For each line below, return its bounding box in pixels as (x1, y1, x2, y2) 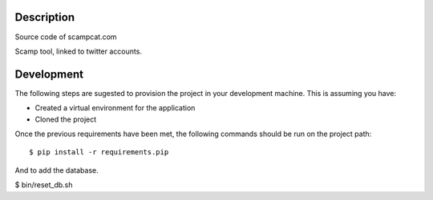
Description (14, 10, 75, 24)
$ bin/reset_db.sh (14, 180, 73, 190)
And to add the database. (14, 165, 99, 175)
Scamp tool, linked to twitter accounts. (14, 46, 142, 56)
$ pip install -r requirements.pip (29, 148, 169, 157)
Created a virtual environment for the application (34, 103, 196, 113)
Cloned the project (34, 114, 97, 124)
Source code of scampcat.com (14, 32, 117, 42)
